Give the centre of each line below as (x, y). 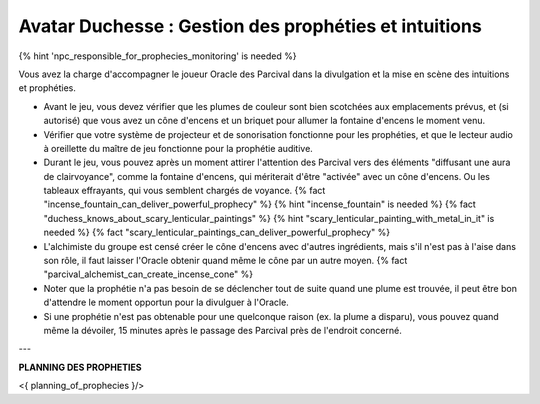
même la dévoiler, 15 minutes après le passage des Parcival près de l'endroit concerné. (222, 330)
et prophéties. (47, 88)
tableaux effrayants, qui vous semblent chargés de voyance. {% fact (184, 191)
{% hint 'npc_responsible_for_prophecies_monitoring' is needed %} (157, 56)
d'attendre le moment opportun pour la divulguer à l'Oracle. (166, 302)
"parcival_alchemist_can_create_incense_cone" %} (148, 274)
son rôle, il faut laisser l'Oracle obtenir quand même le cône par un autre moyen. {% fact (225, 261)
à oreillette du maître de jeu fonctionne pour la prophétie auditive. (178, 148)
